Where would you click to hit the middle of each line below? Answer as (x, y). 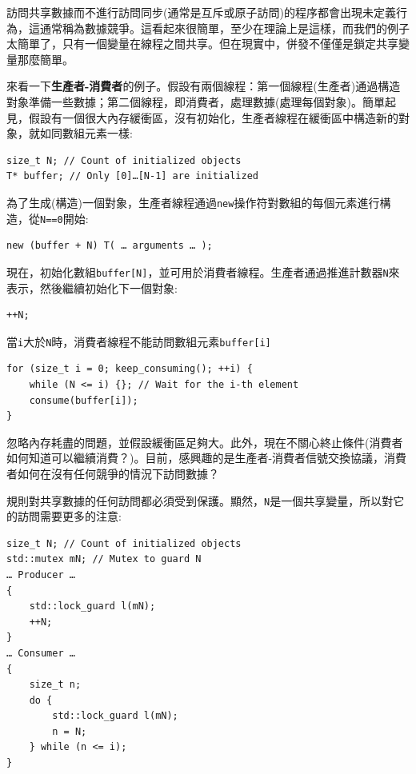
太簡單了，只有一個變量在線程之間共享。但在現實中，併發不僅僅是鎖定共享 (202, 44)
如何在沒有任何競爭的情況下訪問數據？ (118, 473)
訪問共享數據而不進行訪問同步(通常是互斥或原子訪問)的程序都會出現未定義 (201, 12)
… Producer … (41, 575)
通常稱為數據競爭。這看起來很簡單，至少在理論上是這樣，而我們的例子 (224, 28)
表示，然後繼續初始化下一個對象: (92, 287)
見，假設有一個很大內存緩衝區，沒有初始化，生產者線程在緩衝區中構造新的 (202, 117)
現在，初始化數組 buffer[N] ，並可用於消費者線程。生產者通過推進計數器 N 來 (203, 271)
